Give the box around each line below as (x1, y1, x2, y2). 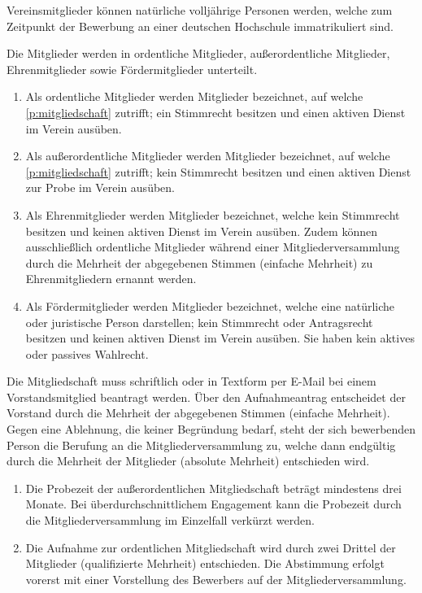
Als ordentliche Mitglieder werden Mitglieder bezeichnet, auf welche (25, 88, 363, 105)
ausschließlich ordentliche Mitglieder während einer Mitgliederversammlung (25, 238, 400, 255)
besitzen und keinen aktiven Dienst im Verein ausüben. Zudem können (25, 222, 377, 239)
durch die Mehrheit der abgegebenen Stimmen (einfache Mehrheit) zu (25, 254, 373, 271)
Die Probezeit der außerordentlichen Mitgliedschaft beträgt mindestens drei (25, 479, 402, 496)
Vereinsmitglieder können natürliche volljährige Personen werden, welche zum (7, 2, 393, 18)
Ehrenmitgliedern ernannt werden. (25, 270, 197, 287)
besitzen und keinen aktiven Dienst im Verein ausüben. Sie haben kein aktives (25, 329, 415, 347)
